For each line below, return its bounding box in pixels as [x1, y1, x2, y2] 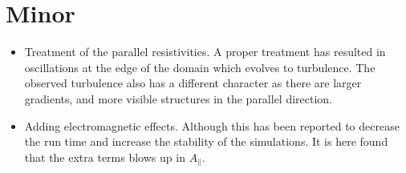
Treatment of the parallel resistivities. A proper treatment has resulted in [24, 43, 386, 60]
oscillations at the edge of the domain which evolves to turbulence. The [24, 58, 376, 75]
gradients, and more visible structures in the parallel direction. [24, 90, 333, 107]
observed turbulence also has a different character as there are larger [24, 74, 362, 91]
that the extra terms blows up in [24, 148, 185, 165]
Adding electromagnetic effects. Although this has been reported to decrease [24, 117, 400, 134]
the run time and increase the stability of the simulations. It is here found [24, 133, 388, 150]
